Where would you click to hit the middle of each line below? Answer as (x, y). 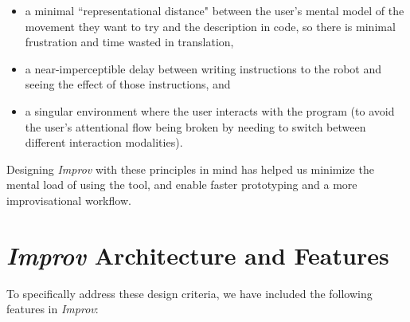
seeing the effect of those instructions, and (128, 84)
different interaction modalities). (104, 142)
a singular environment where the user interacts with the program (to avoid (210, 110)
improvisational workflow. (69, 200)
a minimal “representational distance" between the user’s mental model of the (215, 10)
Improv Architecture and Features (198, 255)
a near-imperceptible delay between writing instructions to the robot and (203, 68)
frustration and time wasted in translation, (129, 42)
